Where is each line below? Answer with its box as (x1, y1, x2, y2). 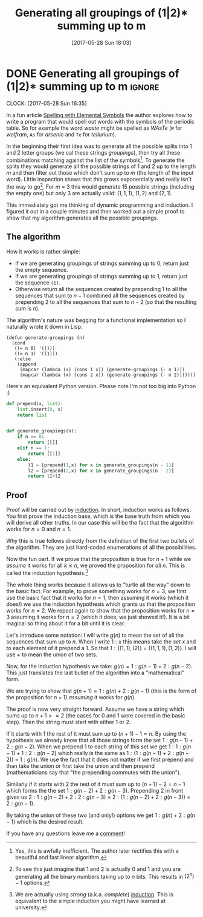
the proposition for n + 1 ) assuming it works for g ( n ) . (6, 693, 136, 700)
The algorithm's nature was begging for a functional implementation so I (6, 316, 186, 324)
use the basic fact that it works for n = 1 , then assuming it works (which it (6, 594, 189, 601)
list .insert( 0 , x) (17, 406, 63, 412)
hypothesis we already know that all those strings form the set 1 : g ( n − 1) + (6, 736, 193, 744)
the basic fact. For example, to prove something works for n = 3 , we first (6, 587, 187, 594)
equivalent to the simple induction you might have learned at (14, 898, 166, 905)
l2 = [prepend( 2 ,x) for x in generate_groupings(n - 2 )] (28, 468, 174, 474)
